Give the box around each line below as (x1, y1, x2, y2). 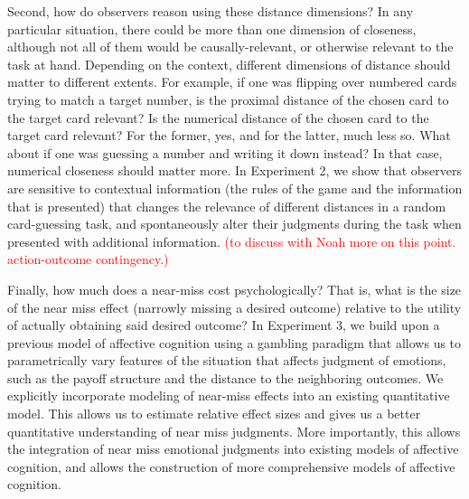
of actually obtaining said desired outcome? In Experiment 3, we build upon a (7, 315, 440, 334)
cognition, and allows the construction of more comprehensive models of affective (7, 457, 455, 475)
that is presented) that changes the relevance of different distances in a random (7, 196, 446, 215)
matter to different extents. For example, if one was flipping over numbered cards (7, 72, 457, 91)
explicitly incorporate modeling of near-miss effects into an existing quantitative (7, 386, 450, 405)
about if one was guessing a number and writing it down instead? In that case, (7, 143, 443, 162)
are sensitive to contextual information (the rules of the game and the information (7, 178, 463, 197)
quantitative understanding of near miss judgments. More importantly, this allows (7, 421, 461, 440)
